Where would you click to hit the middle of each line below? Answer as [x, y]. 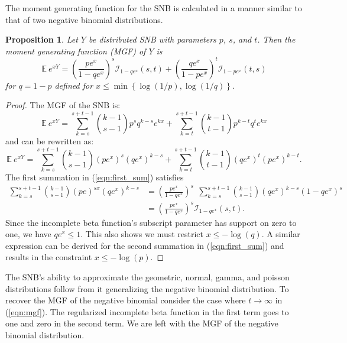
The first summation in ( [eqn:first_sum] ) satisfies [95, 177]
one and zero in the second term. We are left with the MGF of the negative [142, 323]
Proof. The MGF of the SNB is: [63, 105]
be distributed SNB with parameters [152, 39]
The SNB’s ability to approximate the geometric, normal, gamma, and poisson [147, 276]
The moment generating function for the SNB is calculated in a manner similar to [154, 8]
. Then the [276, 39]
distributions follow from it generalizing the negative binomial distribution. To [147, 288]
